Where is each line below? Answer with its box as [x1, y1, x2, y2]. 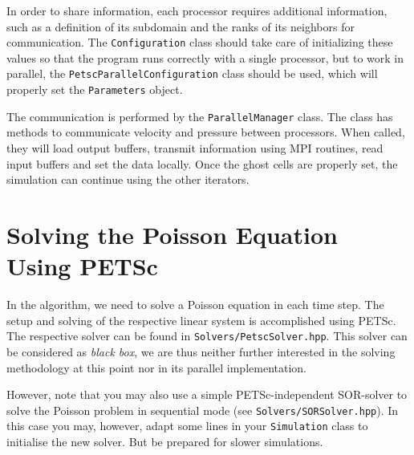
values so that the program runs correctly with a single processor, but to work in [6, 49, 404, 66]
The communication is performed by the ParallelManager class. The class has [6, 108, 393, 124]
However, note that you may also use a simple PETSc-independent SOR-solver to [6, 386, 408, 403]
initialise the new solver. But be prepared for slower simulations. [6, 433, 323, 450]
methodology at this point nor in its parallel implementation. [6, 359, 306, 376]
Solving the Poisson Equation [6, 217, 338, 250]
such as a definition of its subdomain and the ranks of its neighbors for [6, 18, 355, 35]
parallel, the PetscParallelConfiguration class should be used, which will [6, 65, 378, 82]
